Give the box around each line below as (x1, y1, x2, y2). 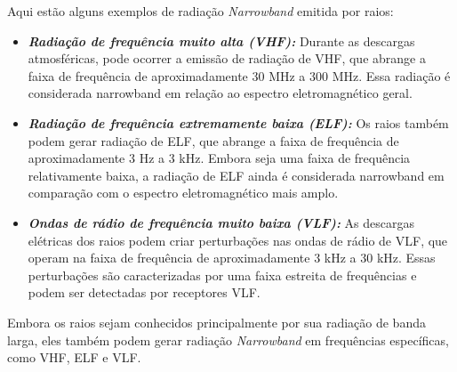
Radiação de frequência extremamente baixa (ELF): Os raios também (28, 113, 449, 132)
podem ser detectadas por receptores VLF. (28, 283, 261, 302)
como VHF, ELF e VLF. (7, 348, 141, 367)
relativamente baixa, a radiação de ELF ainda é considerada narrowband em (28, 166, 445, 184)
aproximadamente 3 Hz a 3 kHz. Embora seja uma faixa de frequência (28, 149, 411, 167)
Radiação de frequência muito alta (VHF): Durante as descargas (28, 31, 415, 50)
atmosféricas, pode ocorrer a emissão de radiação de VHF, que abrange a (28, 49, 426, 68)
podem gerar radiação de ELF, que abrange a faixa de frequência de (28, 131, 399, 150)
